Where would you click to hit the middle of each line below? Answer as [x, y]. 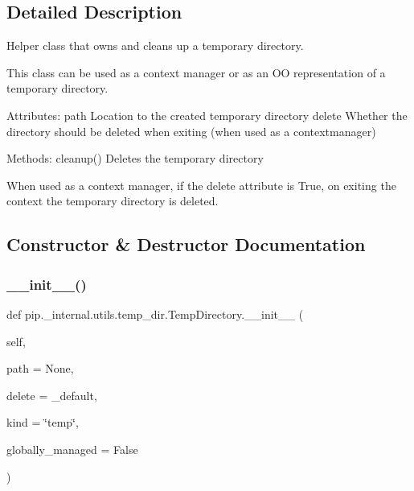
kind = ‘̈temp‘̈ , [43, 422]
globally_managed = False [72, 449]
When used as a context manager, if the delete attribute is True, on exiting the [201, 185]
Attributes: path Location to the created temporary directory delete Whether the [207, 115]
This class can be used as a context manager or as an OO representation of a [196, 72]
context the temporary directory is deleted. [113, 201]
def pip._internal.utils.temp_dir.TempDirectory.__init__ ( [155, 314]
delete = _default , [52, 395]
